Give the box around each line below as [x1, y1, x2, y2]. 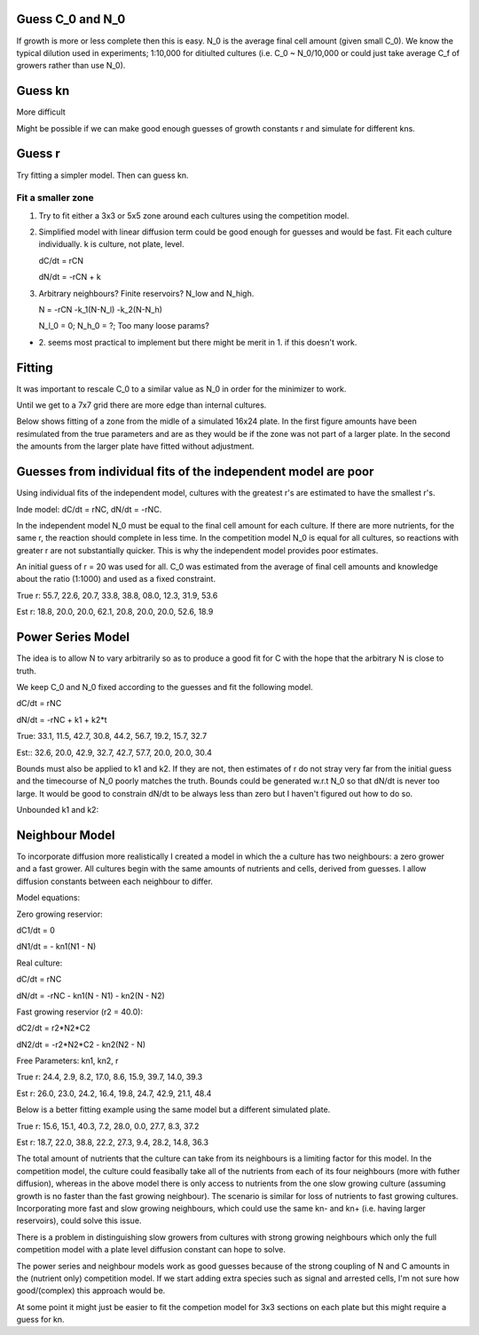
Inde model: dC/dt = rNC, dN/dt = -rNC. [16, 504, 162, 514]
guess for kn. [16, 1315, 66, 1325]
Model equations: [16, 893, 81, 903]
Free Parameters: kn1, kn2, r [16, 1055, 119, 1066]
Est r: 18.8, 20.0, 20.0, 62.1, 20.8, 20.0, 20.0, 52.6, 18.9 [16, 607, 214, 617]
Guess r [16, 147, 61, 162]
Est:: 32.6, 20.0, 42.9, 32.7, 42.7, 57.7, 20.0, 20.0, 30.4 [16, 747, 213, 758]
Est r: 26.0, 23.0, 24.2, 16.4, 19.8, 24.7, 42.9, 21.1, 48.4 [16, 1088, 212, 1099]
